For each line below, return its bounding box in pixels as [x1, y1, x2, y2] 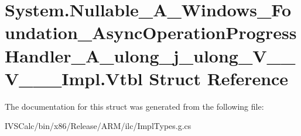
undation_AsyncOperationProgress [5, 20, 297, 44]
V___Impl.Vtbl [5, 66, 143, 90]
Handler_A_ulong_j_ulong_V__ [5, 43, 296, 67]
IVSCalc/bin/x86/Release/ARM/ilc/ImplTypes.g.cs [5, 120, 191, 132]
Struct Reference [149, 66, 289, 90]
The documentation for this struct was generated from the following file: [5, 100, 264, 112]
